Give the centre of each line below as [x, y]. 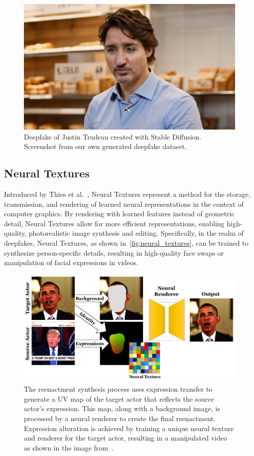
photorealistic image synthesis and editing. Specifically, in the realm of [136, 233]
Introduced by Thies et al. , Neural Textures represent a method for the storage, [127, 194]
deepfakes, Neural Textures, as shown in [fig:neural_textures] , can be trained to [126, 242]
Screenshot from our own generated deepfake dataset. [105, 146]
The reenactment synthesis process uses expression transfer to [118, 389]
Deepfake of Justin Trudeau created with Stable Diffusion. [113, 136]
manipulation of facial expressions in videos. [71, 262]
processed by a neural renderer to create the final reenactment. [120, 418]
